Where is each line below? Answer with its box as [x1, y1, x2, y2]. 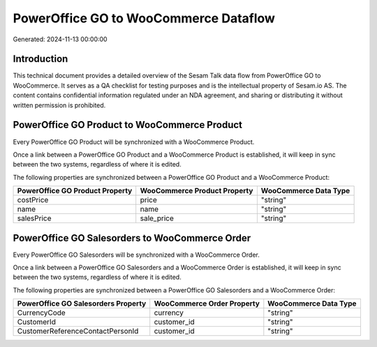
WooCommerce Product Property [140, 186, 253, 196]
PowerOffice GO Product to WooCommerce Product [13, 119, 242, 131]
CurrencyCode [17, 308, 66, 318]
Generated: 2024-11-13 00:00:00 [13, 35, 108, 43]
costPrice [17, 195, 49, 205]
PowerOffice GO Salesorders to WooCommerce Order [13, 232, 251, 244]
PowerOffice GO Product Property [17, 186, 133, 196]
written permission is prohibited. [13, 101, 106, 109]
